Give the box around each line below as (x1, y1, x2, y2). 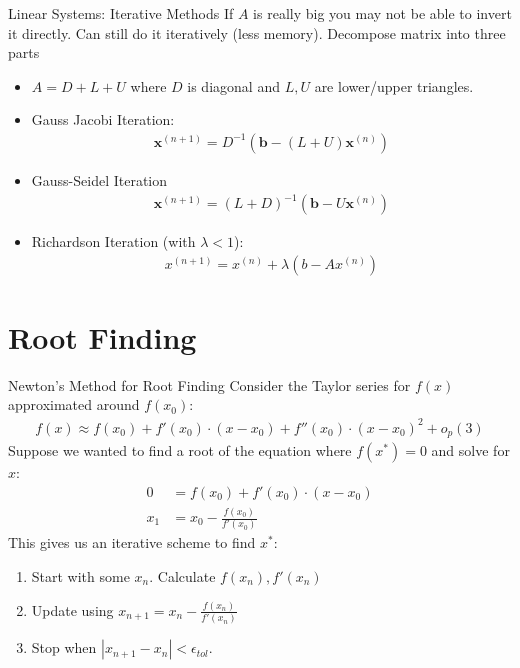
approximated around (8, 394, 140, 415)
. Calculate (149, 565, 216, 586)
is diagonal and (187, 75, 280, 96)
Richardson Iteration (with (31, 231, 196, 252)
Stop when (31, 637, 97, 658)
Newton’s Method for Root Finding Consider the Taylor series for (8, 374, 411, 395)
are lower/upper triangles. (314, 75, 474, 96)
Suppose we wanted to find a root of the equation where (8, 440, 352, 461)
